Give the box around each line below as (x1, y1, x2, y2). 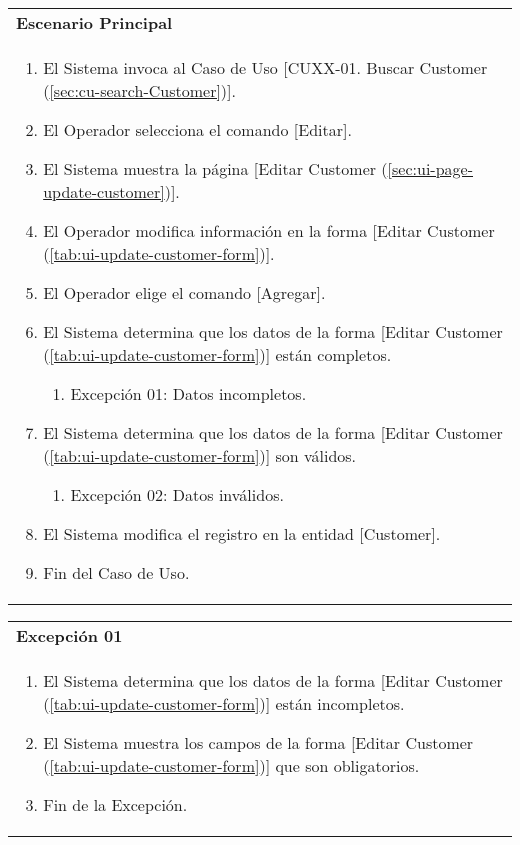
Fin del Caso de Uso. (43, 561, 190, 584)
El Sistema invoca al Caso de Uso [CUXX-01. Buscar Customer (43, 56, 488, 79)
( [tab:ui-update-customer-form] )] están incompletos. (43, 692, 405, 715)
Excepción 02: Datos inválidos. (70, 483, 284, 506)
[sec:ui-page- (387, 157, 474, 180)
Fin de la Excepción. (43, 793, 188, 816)
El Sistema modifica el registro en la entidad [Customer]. (43, 522, 441, 545)
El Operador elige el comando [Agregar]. (43, 281, 326, 304)
